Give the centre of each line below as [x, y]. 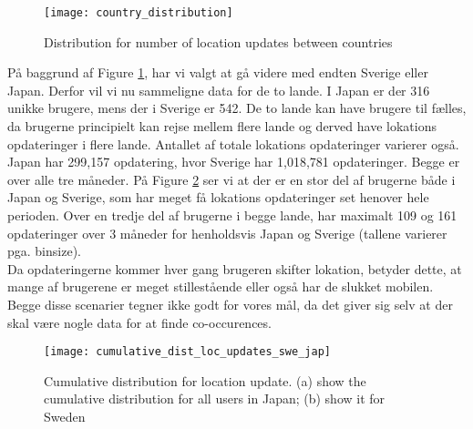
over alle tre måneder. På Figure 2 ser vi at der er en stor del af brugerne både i [231, 179]
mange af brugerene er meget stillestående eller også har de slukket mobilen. [221, 286]
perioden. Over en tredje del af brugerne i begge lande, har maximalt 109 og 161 [232, 215]
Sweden [65, 416]
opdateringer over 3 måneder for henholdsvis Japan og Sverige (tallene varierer [227, 233]
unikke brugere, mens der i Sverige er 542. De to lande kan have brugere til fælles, [237, 108]
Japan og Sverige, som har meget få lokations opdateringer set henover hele [218, 197]
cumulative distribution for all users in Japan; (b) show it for [215, 398]
